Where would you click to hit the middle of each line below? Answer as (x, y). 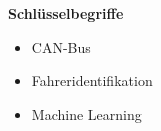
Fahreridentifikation (92, 80)
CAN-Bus (61, 46)
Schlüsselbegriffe (66, 13)
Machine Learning (86, 113)
